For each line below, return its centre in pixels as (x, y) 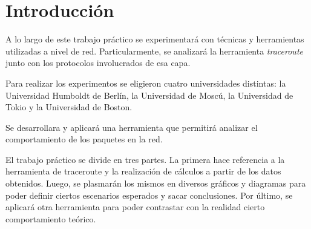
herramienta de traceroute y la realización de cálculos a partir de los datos (143, 171)
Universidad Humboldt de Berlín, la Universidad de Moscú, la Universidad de (149, 95)
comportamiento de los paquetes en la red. (84, 139)
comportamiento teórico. (51, 218)
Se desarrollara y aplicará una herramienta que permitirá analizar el (132, 127)
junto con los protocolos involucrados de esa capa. (98, 63)
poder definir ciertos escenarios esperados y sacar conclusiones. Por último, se (149, 195)
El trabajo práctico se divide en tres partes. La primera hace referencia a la (145, 159)
